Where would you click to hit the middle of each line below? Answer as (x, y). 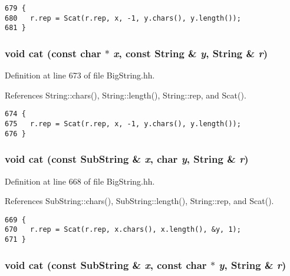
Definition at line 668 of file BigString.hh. (80, 181)
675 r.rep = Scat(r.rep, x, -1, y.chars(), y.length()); (123, 124)
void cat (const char (53, 53)
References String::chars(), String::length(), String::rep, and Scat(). (126, 95)
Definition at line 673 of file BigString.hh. (80, 75)
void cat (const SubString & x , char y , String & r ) (127, 159)
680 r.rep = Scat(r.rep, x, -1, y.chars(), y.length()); (123, 18)
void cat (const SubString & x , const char (106, 264)
